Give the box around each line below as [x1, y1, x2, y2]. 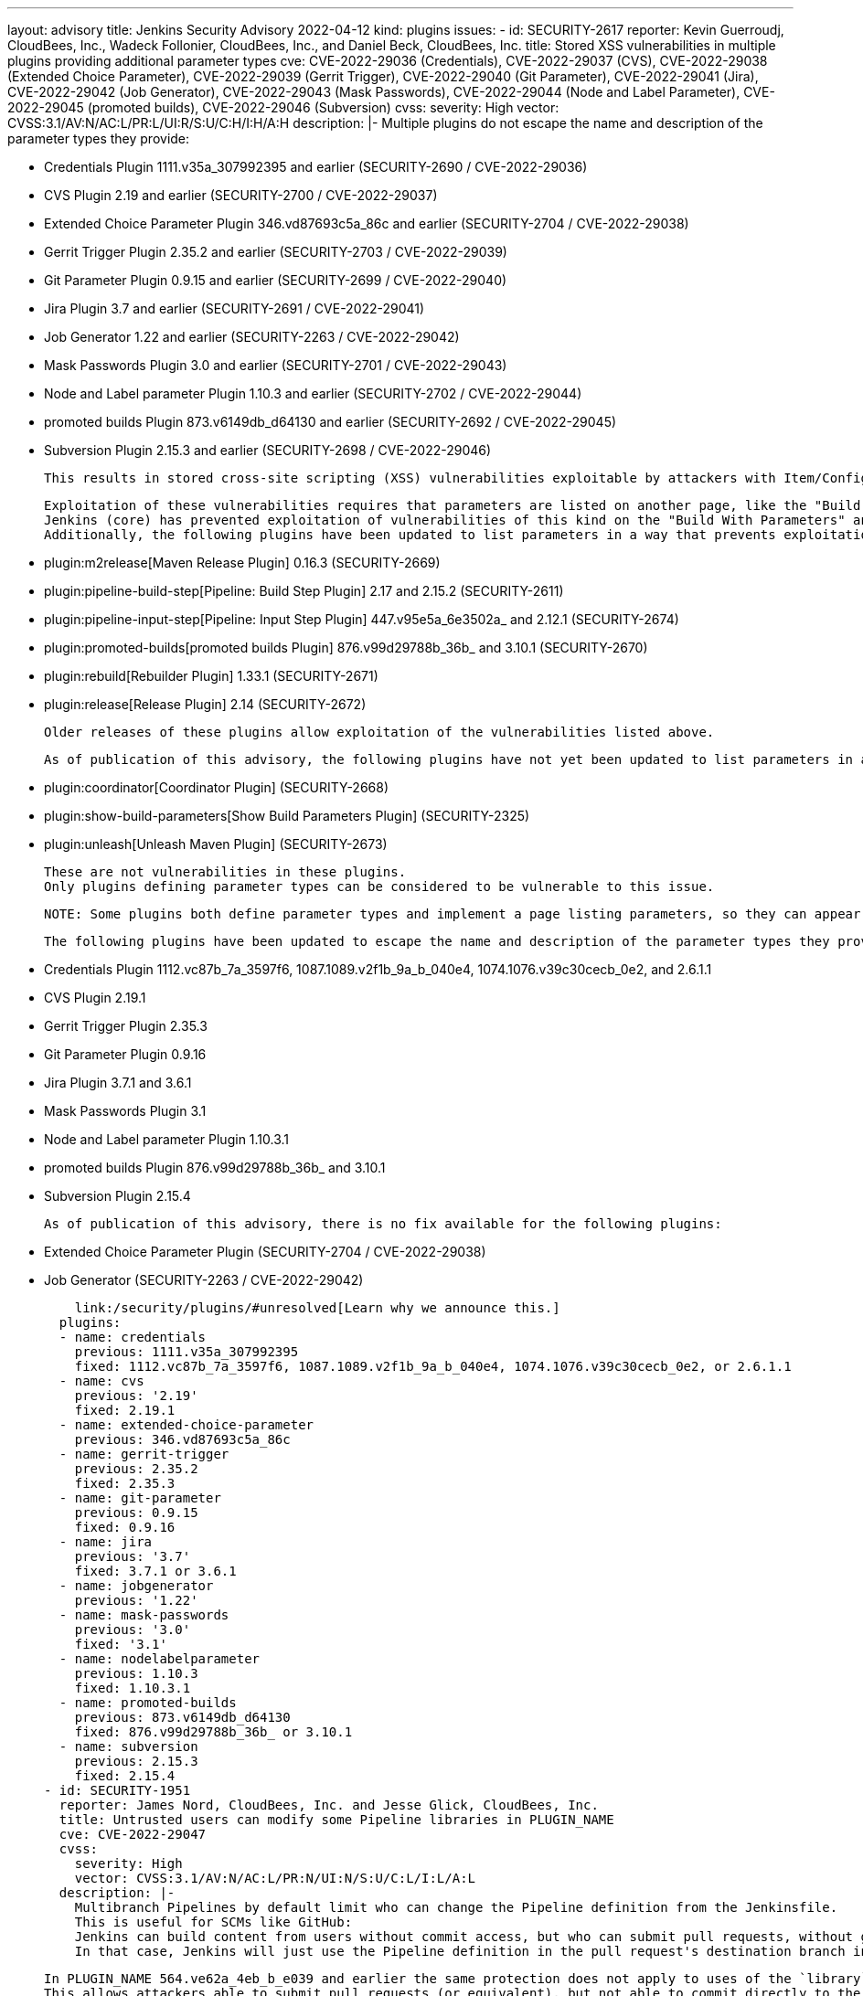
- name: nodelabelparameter [59, 1651, 261, 1666]
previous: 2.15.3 [74, 1754, 198, 1768]
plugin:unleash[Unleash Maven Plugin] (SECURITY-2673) [44, 836, 388, 852]
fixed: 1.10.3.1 [74, 1681, 191, 1695]
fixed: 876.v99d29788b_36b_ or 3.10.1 [74, 1725, 353, 1739]
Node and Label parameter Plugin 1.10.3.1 [44, 1131, 290, 1147]
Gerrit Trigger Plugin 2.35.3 [44, 1018, 208, 1034]
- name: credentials [59, 1330, 207, 1344]
